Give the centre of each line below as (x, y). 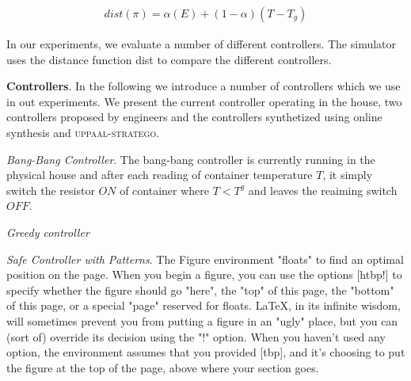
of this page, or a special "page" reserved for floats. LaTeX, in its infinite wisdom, (204, 305)
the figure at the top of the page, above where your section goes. (163, 367)
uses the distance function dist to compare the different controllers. (169, 59)
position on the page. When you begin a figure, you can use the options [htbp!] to (204, 274)
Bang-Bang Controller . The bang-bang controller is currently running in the (191, 159)
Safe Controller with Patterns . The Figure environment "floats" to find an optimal (205, 259)
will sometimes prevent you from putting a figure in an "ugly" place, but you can (202, 320)
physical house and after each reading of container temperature (160, 175)
